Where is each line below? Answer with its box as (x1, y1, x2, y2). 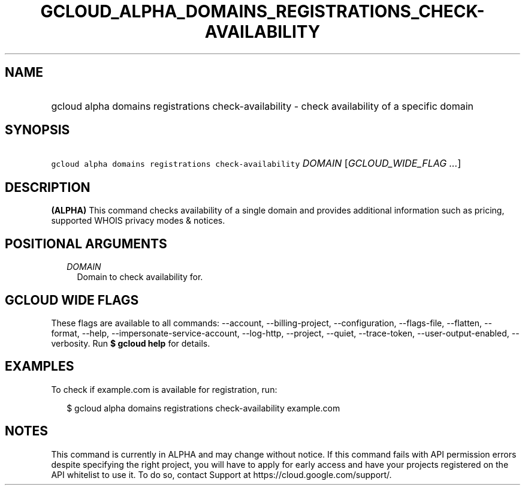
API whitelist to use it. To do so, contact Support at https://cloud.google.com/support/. (51, 469, 392, 480)
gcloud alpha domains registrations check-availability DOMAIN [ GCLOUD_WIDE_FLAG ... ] (51, 157, 461, 170)
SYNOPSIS (5, 122, 70, 138)
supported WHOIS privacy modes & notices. (51, 215, 225, 226)
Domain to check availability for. (77, 272, 203, 282)
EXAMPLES (5, 359, 74, 374)
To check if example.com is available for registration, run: (51, 384, 277, 395)
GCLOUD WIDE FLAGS (5, 292, 139, 308)
